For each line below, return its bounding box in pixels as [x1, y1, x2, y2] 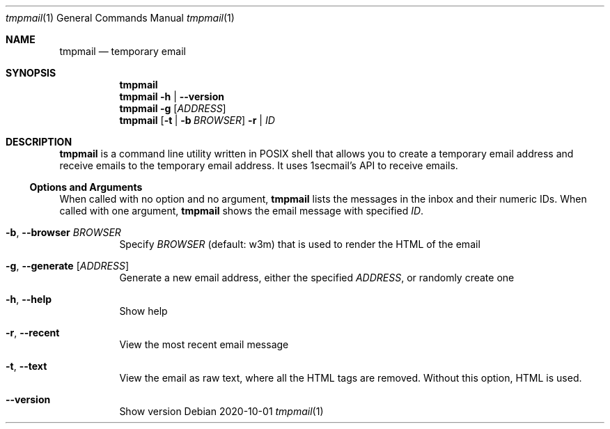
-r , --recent [6, 327, 60, 338]
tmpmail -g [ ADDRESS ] [119, 102, 226, 114]
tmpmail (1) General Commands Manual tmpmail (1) [6, 12, 235, 24]
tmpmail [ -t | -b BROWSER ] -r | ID [119, 114, 275, 126]
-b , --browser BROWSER [6, 226, 121, 238]
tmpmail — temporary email [59, 45, 186, 57]
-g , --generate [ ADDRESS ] [6, 260, 130, 272]
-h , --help [6, 293, 52, 305]
